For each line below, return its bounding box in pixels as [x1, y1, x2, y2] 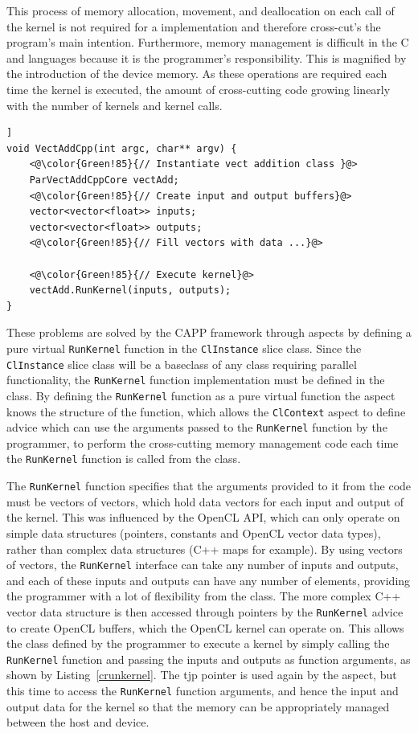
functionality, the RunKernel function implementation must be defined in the [6, 371, 385, 388]
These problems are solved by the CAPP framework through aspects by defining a [6, 324, 412, 341]
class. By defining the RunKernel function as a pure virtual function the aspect [6, 387, 395, 403]
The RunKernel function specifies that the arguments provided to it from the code [6, 477, 412, 494]
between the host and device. [6, 714, 150, 731]
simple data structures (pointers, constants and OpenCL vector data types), [6, 524, 381, 541]
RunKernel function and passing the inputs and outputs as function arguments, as [6, 650, 411, 667]
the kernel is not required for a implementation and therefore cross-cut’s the [6, 18, 381, 35]
